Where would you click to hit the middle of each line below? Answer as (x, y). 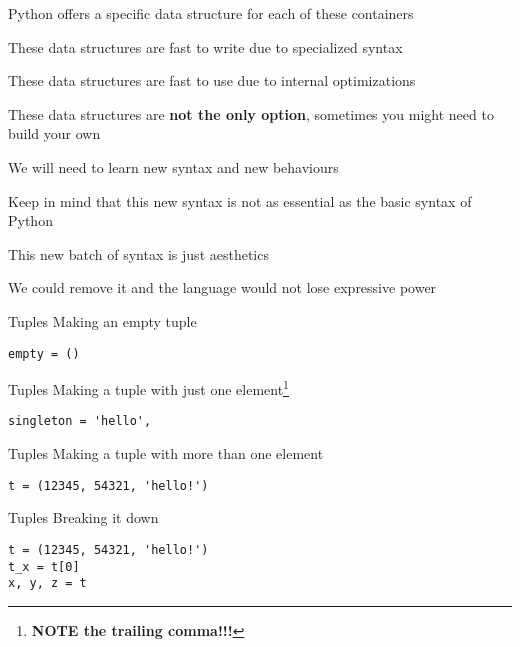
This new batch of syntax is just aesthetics (138, 253)
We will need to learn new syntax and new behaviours (173, 166)
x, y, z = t (47, 583)
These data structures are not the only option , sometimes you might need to (251, 113)
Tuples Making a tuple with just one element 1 (148, 387)
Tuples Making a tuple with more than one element (166, 453)
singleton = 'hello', (80, 421)
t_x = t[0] (44, 566)
